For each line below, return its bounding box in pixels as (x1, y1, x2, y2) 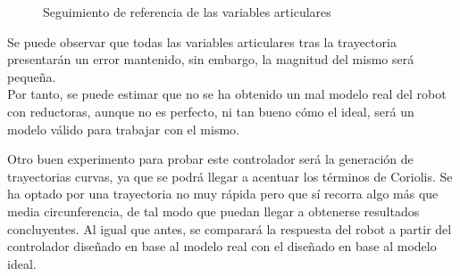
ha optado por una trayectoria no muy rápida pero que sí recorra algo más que (7, 184, 439, 203)
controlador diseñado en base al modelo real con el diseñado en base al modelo (7, 237, 437, 256)
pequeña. (7, 67, 56, 85)
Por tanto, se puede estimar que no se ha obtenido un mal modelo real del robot (7, 85, 447, 103)
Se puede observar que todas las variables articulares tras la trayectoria (7, 32, 397, 51)
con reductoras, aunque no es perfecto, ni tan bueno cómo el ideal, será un (7, 101, 414, 120)
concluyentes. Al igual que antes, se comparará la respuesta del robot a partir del (7, 219, 452, 238)
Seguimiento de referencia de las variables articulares (43, 3, 331, 20)
